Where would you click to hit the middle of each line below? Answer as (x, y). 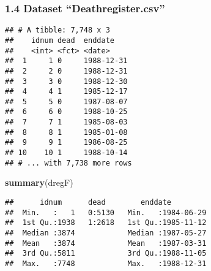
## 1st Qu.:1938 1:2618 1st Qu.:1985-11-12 (106, 223)
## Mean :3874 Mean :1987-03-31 (106, 243)
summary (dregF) (39, 182)
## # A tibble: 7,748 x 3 (57, 30)
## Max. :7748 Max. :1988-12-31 (106, 263)
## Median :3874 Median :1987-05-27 (106, 233)
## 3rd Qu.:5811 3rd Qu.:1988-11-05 (106, 254)
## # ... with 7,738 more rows (68, 163)
